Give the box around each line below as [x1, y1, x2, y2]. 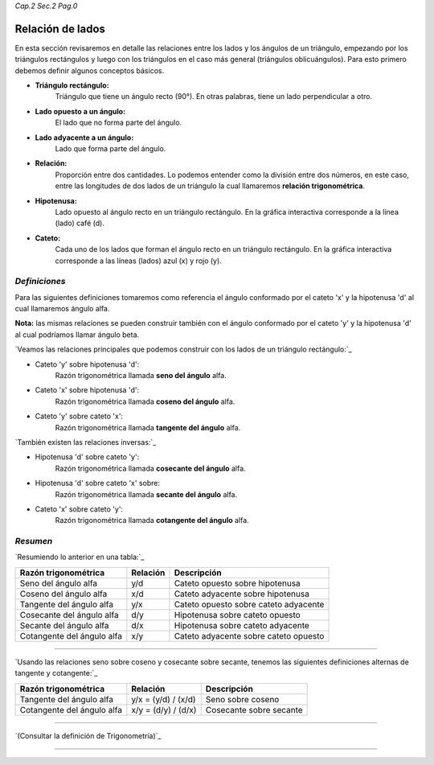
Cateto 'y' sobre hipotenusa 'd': [35, 359, 140, 369]
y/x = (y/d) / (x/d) [131, 693, 196, 705]
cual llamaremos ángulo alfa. [14, 304, 110, 314]
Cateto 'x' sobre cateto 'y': [35, 504, 124, 514]
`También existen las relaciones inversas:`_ [14, 437, 157, 446]
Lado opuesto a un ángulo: [35, 106, 126, 116]
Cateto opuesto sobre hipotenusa [174, 578, 301, 589]
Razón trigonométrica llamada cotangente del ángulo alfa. [55, 516, 249, 525]
